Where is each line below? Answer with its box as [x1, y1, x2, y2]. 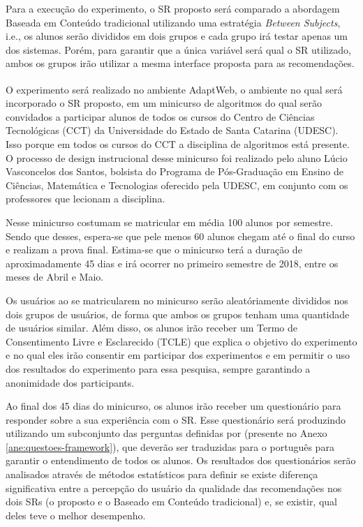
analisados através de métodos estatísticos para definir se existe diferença [6, 467, 318, 482]
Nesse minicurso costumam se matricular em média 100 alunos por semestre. [6, 214, 333, 229]
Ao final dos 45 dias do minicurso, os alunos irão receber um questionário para [6, 399, 341, 413]
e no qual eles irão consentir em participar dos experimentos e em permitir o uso [6, 348, 350, 362]
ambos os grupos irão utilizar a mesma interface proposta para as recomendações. [6, 56, 355, 70]
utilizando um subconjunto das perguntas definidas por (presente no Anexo [6, 426, 327, 440]
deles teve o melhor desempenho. [6, 507, 146, 522]
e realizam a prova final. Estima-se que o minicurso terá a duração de [6, 242, 302, 257]
